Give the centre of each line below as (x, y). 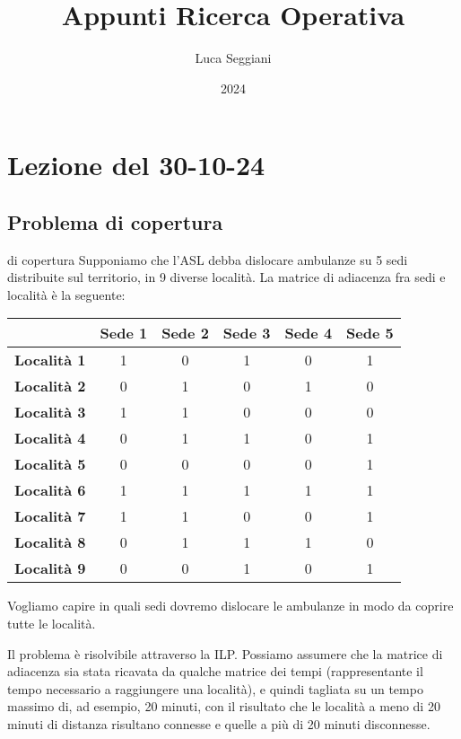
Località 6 (50, 490)
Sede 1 (124, 333)
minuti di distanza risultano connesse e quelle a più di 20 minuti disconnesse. (219, 724)
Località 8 (50, 542)
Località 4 (50, 438)
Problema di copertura (115, 221)
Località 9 (50, 568)
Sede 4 (309, 333)
